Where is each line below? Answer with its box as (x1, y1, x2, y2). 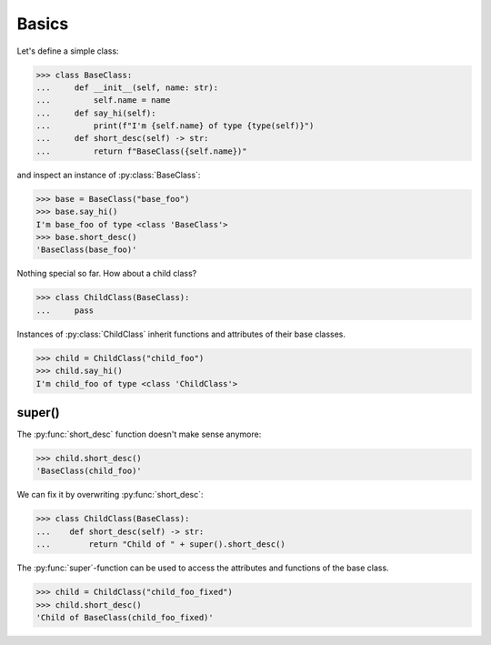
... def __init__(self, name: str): (35, 82, 218, 93)
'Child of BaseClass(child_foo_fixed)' (35, 612, 214, 622)
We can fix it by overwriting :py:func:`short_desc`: (16, 489, 204, 500)
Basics (16, 14, 69, 34)
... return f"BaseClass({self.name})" (35, 146, 247, 156)
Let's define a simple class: (16, 45, 119, 56)
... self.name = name (35, 96, 171, 106)
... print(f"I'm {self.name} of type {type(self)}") (35, 121, 315, 131)
